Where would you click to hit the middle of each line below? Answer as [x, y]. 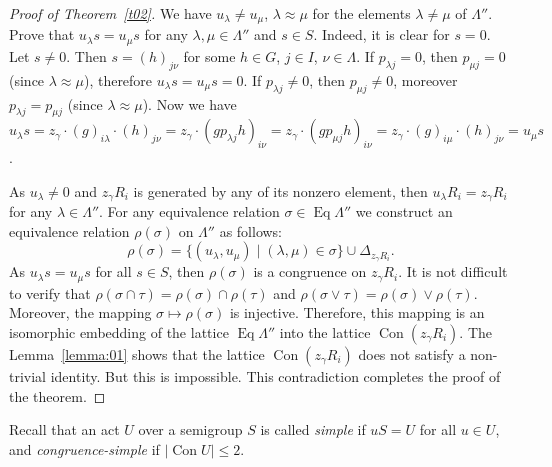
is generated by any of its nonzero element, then [280, 190]
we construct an [404, 211]
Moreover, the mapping [80, 312]
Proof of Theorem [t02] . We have [110, 13]
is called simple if [313, 429]
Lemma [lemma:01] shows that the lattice [137, 353]
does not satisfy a [412, 353]
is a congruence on [310, 271]
